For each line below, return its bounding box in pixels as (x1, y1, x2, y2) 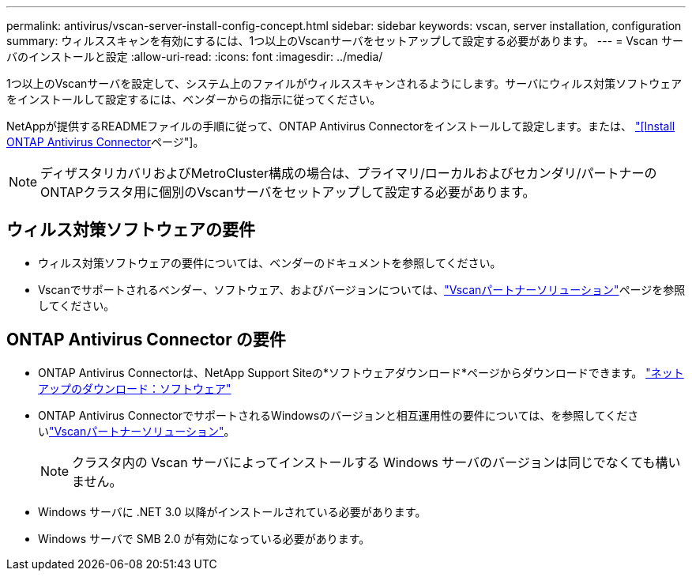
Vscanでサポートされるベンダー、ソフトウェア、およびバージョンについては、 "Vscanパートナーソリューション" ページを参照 (38, 282, 686, 296)
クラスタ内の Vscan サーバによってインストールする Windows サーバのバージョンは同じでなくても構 (72, 454, 668, 470)
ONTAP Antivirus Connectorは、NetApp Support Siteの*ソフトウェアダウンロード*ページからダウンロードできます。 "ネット (38, 365, 684, 379)
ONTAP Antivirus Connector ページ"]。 (6, 135, 205, 149)
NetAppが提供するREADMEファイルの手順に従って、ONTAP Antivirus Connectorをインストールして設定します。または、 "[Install (6, 119, 675, 133)
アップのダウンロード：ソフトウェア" (38, 381, 231, 395)
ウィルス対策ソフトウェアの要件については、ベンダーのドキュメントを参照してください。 (38, 255, 502, 270)
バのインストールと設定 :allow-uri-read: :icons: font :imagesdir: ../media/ (6, 50, 383, 63)
